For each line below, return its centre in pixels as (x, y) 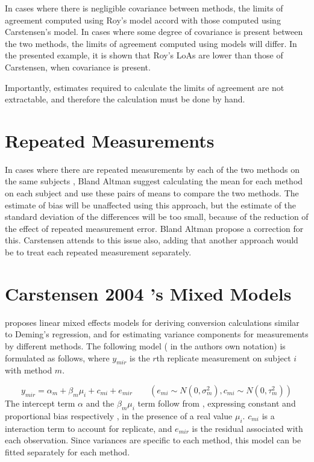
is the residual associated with (247, 428)
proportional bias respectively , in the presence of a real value (119, 415)
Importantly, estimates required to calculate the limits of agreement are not (145, 87)
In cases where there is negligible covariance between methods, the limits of (144, 8)
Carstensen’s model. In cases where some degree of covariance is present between (154, 32)
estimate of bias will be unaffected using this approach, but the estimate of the (151, 204)
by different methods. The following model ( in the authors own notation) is (145, 345)
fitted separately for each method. (68, 451)
